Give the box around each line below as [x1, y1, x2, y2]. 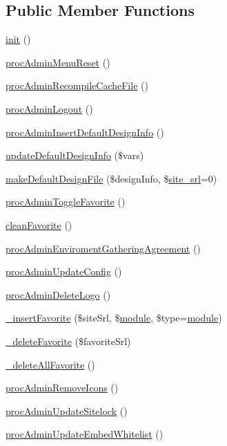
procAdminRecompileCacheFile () [6, 78, 148, 93]
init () [6, 32, 31, 46]
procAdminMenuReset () [6, 55, 110, 69]
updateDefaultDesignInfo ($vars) [6, 148, 144, 162]
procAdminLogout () [6, 101, 93, 115]
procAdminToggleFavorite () [6, 194, 126, 209]
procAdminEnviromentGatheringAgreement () [6, 241, 201, 255]
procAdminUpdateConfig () [6, 264, 122, 279]
